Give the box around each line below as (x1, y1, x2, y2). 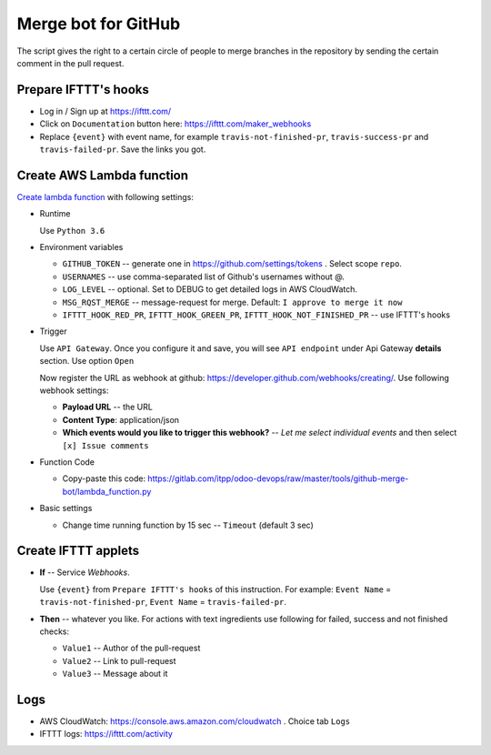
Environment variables (39, 242, 124, 253)
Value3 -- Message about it (62, 669, 168, 679)
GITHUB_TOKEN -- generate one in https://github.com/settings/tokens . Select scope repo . (62, 258, 402, 269)
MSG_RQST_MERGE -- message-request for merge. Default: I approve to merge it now (62, 297, 403, 307)
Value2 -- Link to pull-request (62, 655, 176, 666)
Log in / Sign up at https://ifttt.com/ (39, 106, 172, 116)
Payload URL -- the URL (62, 401, 154, 413)
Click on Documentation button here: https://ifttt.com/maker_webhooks (39, 118, 312, 129)
